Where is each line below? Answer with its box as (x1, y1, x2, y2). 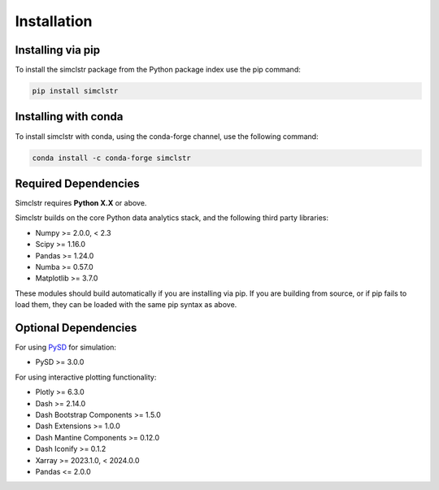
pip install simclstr (32, 86, 119, 96)
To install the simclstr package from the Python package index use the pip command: (15, 65, 301, 75)
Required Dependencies (15, 176, 140, 190)
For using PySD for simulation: (15, 342, 117, 353)
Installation (15, 12, 93, 30)
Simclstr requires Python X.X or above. (15, 198, 147, 208)
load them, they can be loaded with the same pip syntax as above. (15, 300, 237, 310)
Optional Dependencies (15, 321, 137, 335)
